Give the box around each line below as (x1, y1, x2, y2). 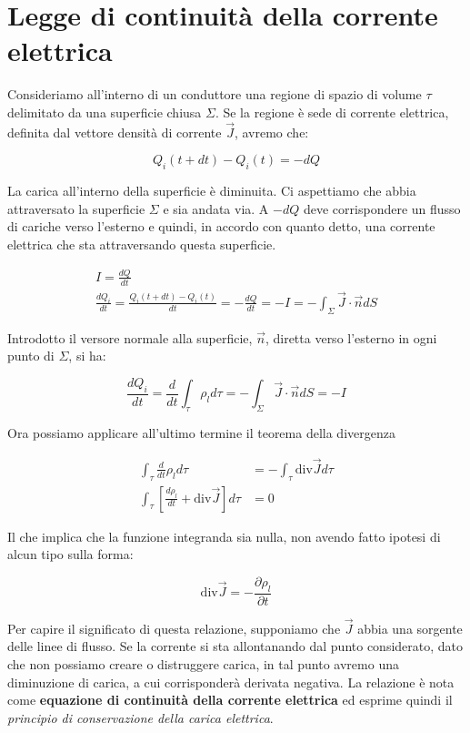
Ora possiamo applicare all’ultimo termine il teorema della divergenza (7, 422, 395, 442)
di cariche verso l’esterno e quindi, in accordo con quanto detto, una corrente (7, 217, 435, 236)
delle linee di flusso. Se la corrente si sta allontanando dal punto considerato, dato (7, 636, 464, 656)
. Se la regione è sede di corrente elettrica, (215, 102, 449, 121)
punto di (7, 346, 55, 365)
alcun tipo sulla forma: (7, 545, 134, 564)
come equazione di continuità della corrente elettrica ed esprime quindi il (7, 690, 453, 709)
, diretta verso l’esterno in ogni (265, 328, 437, 347)
